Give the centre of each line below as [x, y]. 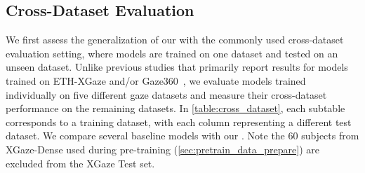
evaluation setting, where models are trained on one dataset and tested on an [172, 53]
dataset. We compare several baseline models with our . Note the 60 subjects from [182, 136]
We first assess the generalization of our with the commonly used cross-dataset [175, 40]
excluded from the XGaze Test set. [80, 163]
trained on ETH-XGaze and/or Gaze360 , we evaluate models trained [156, 80]
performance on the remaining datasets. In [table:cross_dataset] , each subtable [175, 108]
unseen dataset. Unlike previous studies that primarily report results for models [177, 67]
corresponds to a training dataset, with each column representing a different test [179, 122]
